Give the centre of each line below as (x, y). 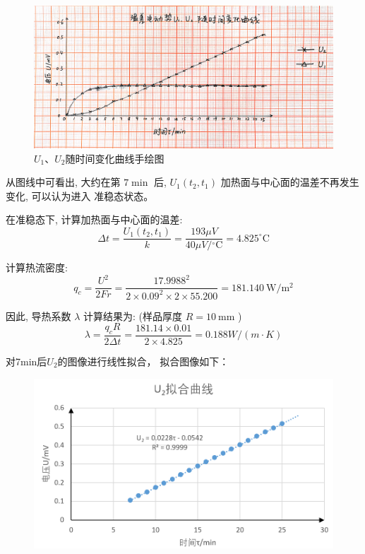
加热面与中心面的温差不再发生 (290, 182)
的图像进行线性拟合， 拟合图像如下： (143, 361)
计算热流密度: (37, 267)
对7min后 (26, 361)
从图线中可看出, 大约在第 (63, 182)
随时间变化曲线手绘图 (115, 158)
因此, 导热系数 (38, 316)
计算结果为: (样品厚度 (133, 316)
